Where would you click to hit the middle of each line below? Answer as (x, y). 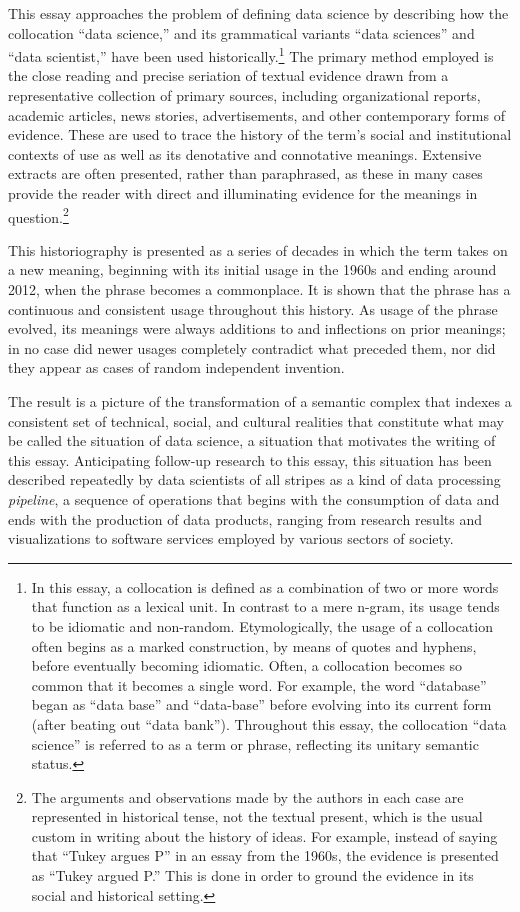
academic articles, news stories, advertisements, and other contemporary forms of (256, 114)
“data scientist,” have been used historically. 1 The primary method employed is (251, 54)
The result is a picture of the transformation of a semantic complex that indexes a (260, 401)
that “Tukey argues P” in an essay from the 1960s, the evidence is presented (265, 855)
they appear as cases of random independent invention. (176, 367)
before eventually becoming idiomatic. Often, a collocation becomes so (247, 665)
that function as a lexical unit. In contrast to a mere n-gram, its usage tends (265, 606)
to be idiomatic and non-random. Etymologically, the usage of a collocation (262, 625)
